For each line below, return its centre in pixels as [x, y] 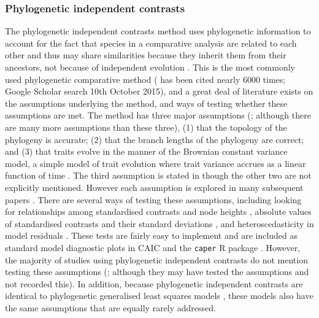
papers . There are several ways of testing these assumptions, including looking [153, 199]
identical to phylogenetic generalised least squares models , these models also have [159, 296]
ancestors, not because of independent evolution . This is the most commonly [150, 67]
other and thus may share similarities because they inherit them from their [146, 55]
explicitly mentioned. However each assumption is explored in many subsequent [154, 187]
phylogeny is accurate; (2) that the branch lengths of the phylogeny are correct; [155, 139]
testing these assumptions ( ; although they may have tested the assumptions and [157, 272]
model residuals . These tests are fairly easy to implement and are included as [152, 235]
